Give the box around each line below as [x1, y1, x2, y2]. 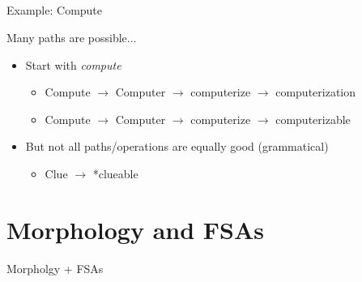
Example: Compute [6, 2, 103, 19]
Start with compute [25, 56, 121, 73]
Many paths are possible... [6, 28, 137, 45]
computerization [275, 83, 356, 100]
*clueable [92, 164, 138, 182]
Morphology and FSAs [6, 212, 265, 246]
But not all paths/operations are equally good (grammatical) [25, 138, 329, 155]
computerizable [275, 110, 351, 127]
